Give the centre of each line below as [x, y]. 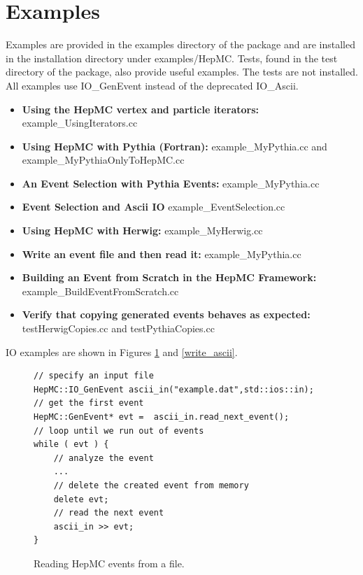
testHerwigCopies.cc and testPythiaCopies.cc [118, 328]
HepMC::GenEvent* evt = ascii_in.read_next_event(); [162, 417]
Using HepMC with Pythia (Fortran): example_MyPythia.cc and [175, 146]
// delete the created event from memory [151, 485]
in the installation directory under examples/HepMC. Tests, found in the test [172, 58]
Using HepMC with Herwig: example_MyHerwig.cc [142, 230]
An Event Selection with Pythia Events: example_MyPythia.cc [171, 183]
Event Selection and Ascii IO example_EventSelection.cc [154, 207]
